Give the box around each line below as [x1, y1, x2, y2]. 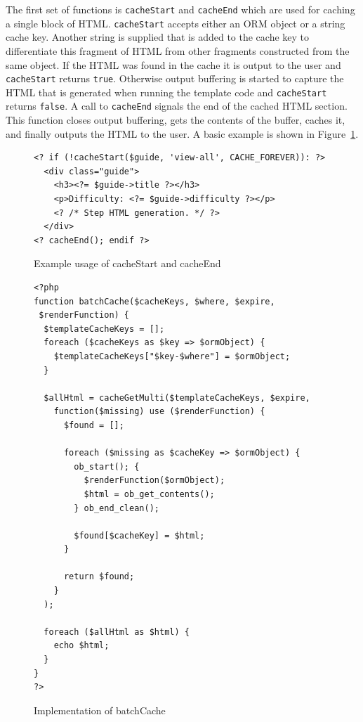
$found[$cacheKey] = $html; [74, 530, 205, 541]
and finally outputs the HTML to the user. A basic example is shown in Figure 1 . [6, 126, 359, 141]
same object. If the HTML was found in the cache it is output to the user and [6, 57, 341, 72]
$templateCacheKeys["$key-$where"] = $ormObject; [53, 351, 291, 361]
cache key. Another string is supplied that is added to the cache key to [6, 30, 310, 44]
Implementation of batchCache [34, 702, 166, 717]
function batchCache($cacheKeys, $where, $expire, [34, 296, 275, 307]
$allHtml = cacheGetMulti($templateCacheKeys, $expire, [44, 392, 310, 403]
